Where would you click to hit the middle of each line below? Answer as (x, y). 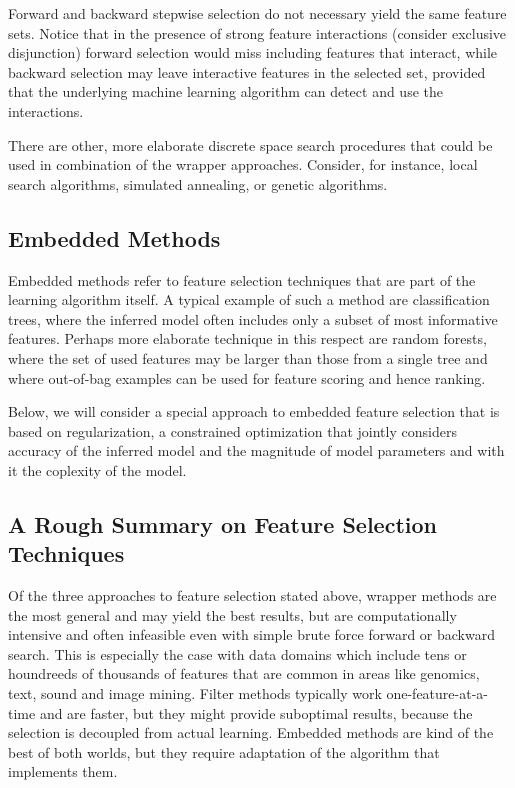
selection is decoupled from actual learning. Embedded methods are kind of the (251, 732)
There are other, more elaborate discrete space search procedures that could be (250, 144)
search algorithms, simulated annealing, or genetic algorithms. (198, 183)
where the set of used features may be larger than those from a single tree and (248, 357)
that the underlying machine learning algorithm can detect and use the (225, 91)
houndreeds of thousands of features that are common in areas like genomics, (244, 673)
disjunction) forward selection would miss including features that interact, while (253, 52)
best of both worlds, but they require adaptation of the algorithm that (224, 751)
